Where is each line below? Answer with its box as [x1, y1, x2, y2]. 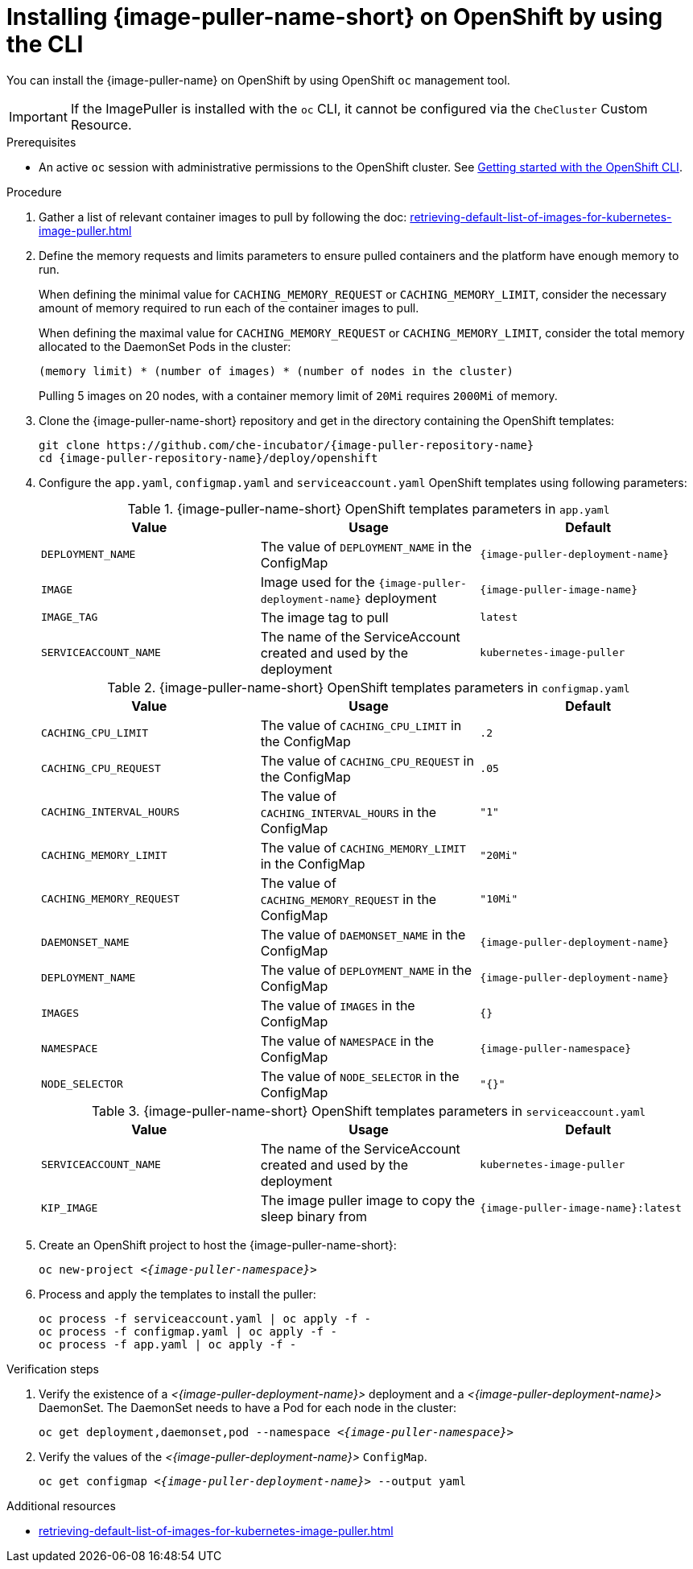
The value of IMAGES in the [260, 997, 415, 1014]
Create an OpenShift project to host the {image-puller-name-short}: [39, 1237, 397, 1252]
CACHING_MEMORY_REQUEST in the [260, 890, 437, 907]
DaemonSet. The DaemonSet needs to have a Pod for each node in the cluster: [39, 1400, 456, 1414]
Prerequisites [6, 134, 76, 149]
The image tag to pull [260, 609, 389, 626]
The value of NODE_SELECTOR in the [260, 1067, 460, 1084]
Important [9, 108, 68, 125]
